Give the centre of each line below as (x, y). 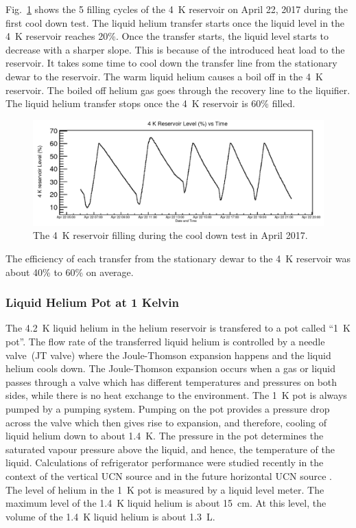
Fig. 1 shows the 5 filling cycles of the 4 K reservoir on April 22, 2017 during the (177, 9)
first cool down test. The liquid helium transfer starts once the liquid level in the (175, 22)
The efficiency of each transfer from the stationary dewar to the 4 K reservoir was (178, 258)
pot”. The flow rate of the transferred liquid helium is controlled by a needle (165, 341)
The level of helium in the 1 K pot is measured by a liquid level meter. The (165, 489)
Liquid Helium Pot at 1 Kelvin (92, 302)
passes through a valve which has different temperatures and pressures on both (171, 381)
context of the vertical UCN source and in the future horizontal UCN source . (169, 475)
